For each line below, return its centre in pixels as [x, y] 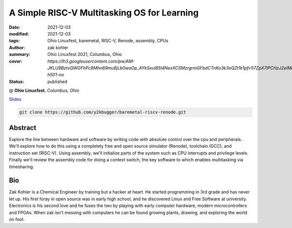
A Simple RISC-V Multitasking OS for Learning [104, 13]
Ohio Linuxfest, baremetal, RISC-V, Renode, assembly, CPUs [108, 41]
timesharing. [21, 167]
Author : [17, 47]
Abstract [23, 128]
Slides [15, 99]
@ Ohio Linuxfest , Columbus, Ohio [44, 90]
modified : [19, 34]
